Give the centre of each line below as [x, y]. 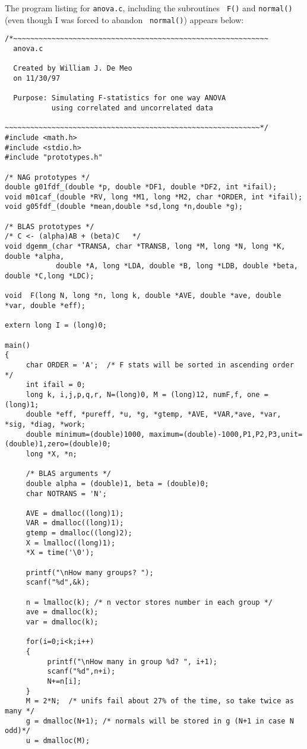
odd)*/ [18, 731]
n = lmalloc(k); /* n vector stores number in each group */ [149, 602]
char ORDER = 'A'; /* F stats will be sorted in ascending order [160, 365]
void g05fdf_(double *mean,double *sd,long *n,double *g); [124, 207]
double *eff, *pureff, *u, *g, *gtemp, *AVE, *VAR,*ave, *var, [153, 415]
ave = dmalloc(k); [62, 612]
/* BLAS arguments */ [68, 474]
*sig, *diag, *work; [45, 424]
